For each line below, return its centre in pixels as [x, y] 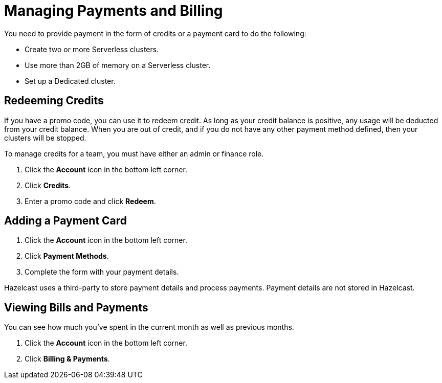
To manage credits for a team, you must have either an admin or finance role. [134, 153]
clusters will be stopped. [45, 138]
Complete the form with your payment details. [102, 272]
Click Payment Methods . [67, 256]
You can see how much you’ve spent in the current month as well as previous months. [149, 327]
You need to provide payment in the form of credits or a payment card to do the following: [155, 33]
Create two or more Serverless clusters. [92, 49]
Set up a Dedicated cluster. [70, 81]
